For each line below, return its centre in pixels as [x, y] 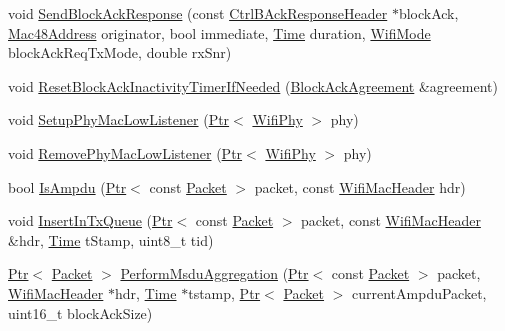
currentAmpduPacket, [419, 292]
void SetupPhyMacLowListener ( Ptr [119, 119]
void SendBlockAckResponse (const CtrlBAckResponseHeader [198, 13]
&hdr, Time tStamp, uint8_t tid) [111, 239]
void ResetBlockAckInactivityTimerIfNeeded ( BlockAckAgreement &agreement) [253, 85]
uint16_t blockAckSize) [80, 312]
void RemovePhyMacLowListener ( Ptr [125, 152]
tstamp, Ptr [224, 292]
